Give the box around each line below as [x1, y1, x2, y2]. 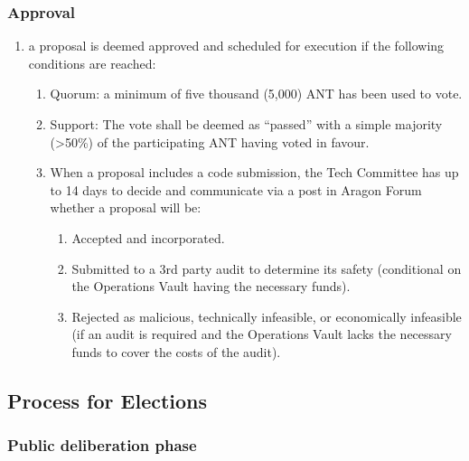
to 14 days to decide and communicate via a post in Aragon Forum [50, 180, 422, 199]
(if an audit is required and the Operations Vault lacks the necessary [71, 325, 452, 343]
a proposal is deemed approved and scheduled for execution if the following [28, 36, 445, 55]
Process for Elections [7, 386, 208, 414]
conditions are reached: [28, 53, 156, 72]
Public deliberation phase [7, 434, 197, 456]
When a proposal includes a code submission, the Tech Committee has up [50, 163, 459, 182]
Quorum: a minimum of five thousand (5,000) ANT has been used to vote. [50, 84, 463, 103]
